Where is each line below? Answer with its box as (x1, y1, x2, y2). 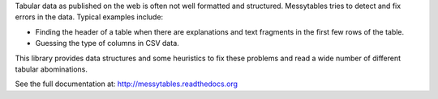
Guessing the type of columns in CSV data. (35, 39, 180, 48)
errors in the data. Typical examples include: (15, 12, 164, 22)
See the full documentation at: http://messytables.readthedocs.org (15, 79, 238, 89)
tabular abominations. (15, 64, 88, 74)
